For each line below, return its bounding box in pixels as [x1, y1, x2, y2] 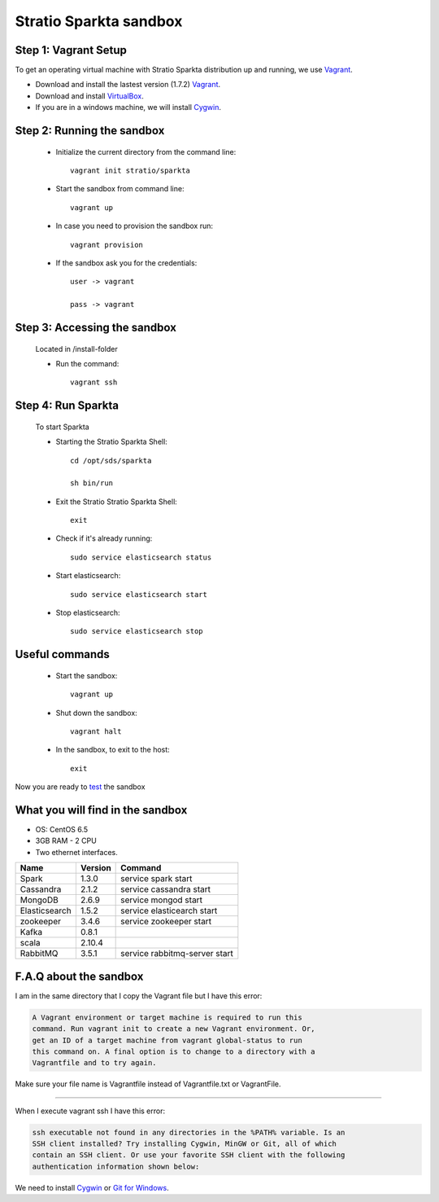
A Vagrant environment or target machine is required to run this [32, 1012, 302, 1022]
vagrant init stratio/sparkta [70, 166, 191, 175]
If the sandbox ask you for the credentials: [55, 257, 198, 268]
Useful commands [15, 647, 110, 661]
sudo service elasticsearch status [70, 552, 212, 562]
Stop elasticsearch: [55, 608, 120, 618]
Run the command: [55, 358, 120, 368]
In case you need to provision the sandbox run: [55, 221, 214, 231]
